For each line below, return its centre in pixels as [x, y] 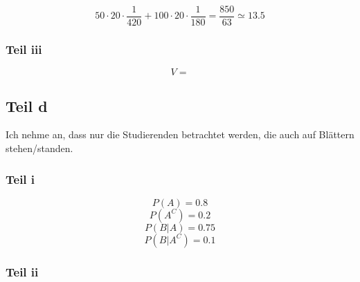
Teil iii [24, 49]
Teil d [27, 105]
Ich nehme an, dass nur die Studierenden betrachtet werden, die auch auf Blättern [180, 134]
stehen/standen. [39, 148]
